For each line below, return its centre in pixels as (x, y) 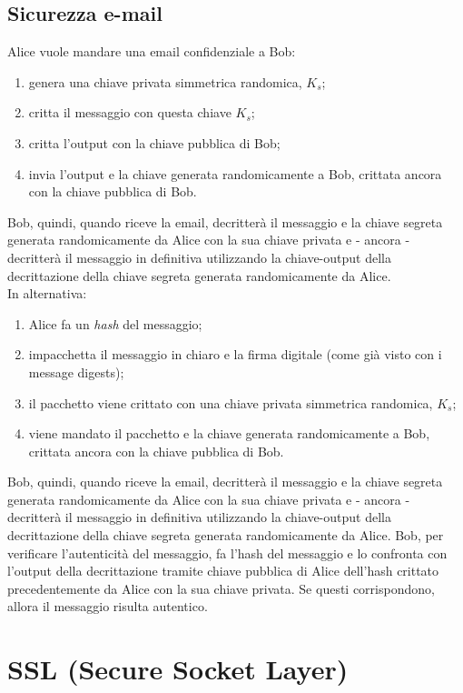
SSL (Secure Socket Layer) (178, 669)
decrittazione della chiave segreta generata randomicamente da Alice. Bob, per (226, 535)
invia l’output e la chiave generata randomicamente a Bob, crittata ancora (235, 173)
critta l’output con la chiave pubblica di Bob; (154, 142)
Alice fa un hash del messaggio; (115, 323)
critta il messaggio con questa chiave (130, 112)
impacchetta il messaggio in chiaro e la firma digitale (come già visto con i (235, 354)
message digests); (76, 372)
